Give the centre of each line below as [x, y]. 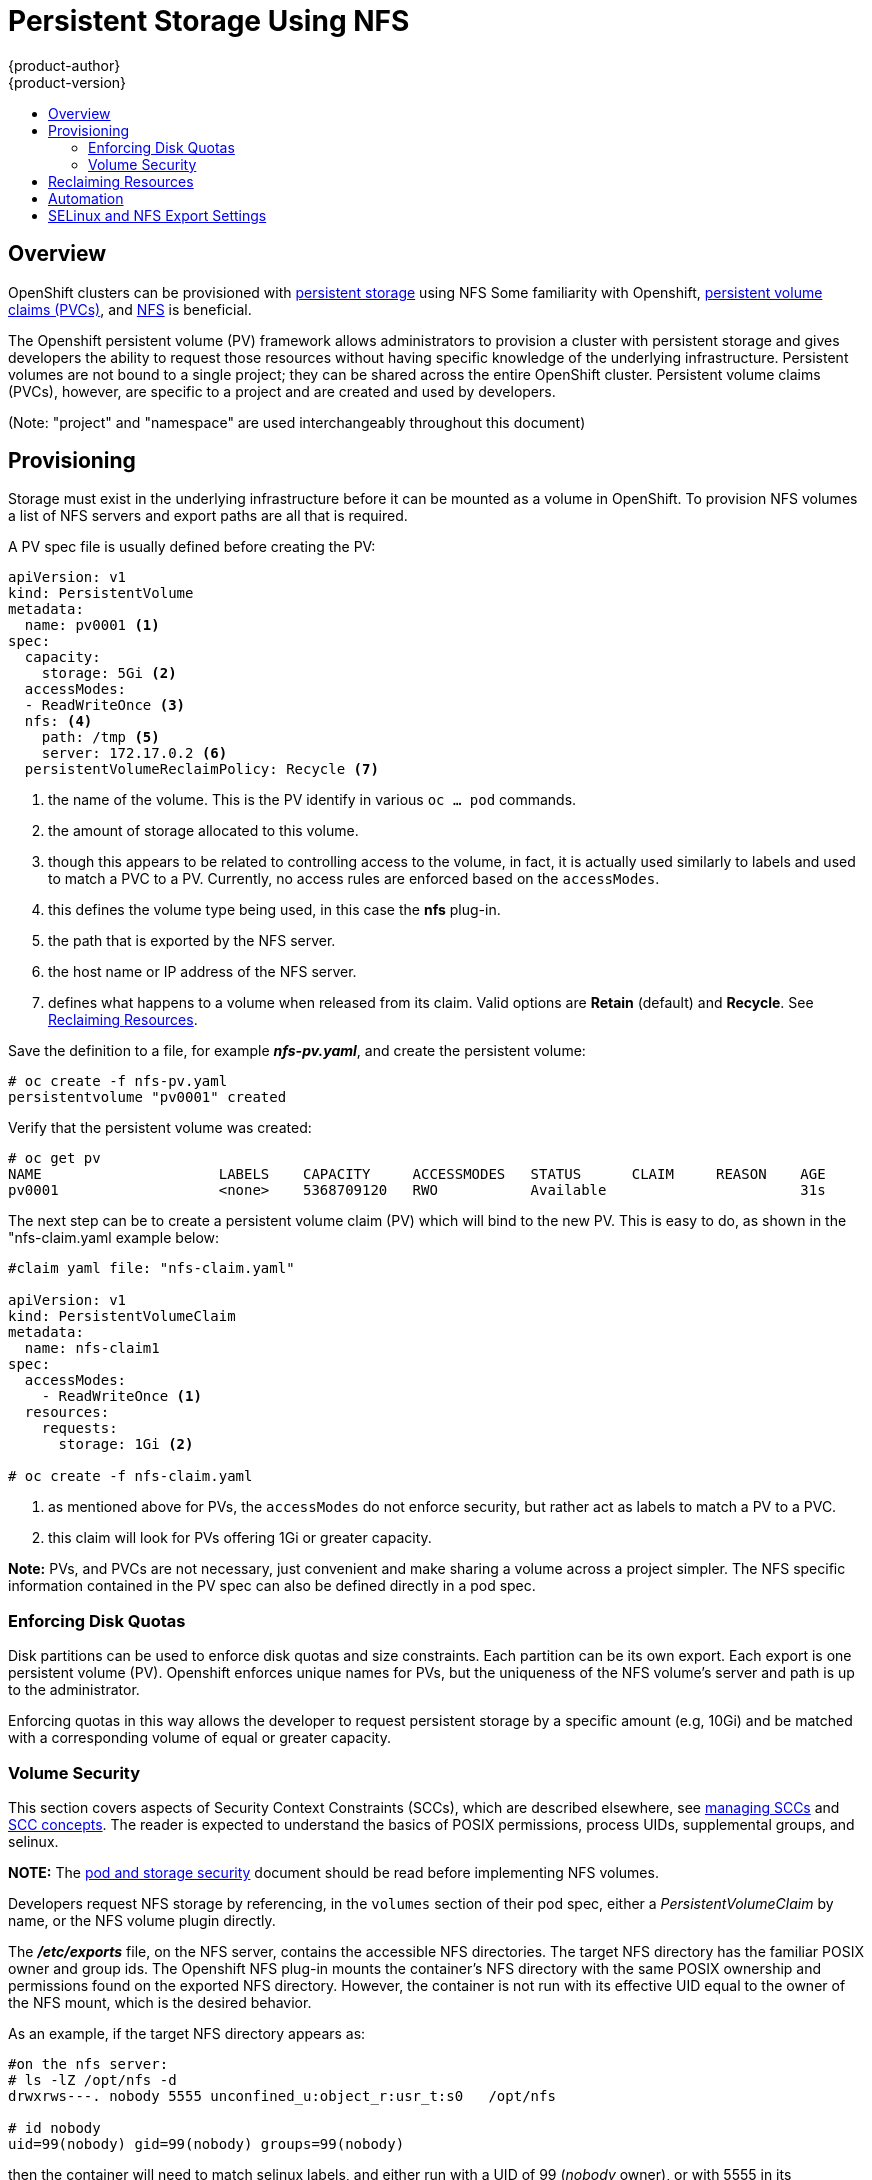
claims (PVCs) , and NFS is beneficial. [130, 309]
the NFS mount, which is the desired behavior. [160, 2002]
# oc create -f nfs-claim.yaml [130, 1476]
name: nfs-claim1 [92, 1348]
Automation [86, 198]
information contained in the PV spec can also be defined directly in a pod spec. [272, 1586]
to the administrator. [74, 1690]
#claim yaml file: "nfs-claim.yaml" [151, 1268]
